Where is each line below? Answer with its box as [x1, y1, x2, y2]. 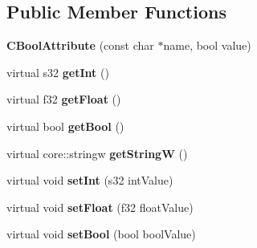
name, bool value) [163, 37, 251, 54]
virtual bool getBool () [6, 117, 124, 134]
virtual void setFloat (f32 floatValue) [6, 198, 194, 215]
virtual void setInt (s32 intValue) [6, 172, 173, 189]
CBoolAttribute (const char [6, 37, 154, 54]
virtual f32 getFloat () [6, 91, 121, 108]
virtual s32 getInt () [6, 63, 109, 80]
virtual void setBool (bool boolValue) [6, 226, 196, 242]
